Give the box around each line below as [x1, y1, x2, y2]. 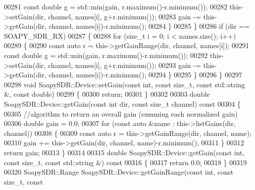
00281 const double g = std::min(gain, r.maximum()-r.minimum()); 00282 [4, 1, 228, 11]
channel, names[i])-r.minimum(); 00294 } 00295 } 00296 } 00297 [49, 69, 242, 80]
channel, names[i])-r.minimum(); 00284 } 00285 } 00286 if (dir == [49, 21, 250, 31]
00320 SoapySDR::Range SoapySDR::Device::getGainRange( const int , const [4, 167, 234, 177]
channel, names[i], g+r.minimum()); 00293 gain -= [48, 60, 201, 70]
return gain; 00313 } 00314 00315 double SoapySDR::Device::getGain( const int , [4, 147, 245, 157]
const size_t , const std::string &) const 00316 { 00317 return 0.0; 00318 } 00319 [4, 157, 247, 167]
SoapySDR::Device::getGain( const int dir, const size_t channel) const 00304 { [4, 98, 241, 109]
